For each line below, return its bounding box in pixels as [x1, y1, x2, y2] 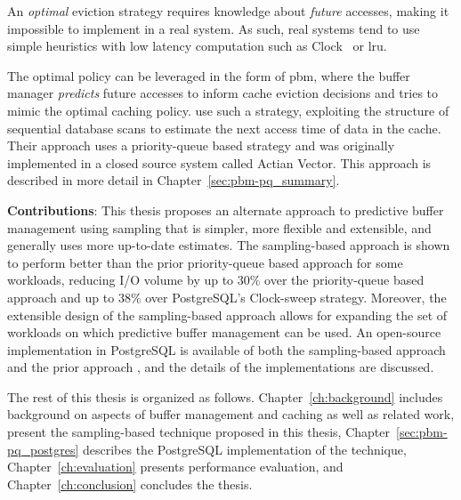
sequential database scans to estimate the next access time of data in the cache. [7, 118, 441, 137]
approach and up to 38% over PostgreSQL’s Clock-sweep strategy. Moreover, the [7, 287, 447, 306]
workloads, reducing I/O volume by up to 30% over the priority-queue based [7, 270, 425, 289]
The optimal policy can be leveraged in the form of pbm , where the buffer [7, 66, 410, 85]
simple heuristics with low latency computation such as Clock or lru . [7, 36, 387, 55]
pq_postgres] [7, 440, 79, 458]
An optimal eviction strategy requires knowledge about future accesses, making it [7, 2, 449, 20]
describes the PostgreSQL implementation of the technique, [82, 440, 407, 458]
